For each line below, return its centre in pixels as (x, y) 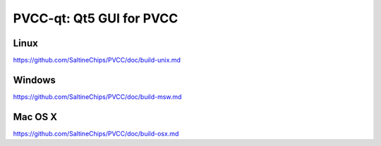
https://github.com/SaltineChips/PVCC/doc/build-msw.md (97, 97)
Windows (34, 80)
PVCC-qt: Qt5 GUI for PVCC (96, 18)
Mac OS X (35, 117)
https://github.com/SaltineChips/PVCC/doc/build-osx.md (96, 133)
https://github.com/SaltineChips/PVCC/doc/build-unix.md (97, 60)
